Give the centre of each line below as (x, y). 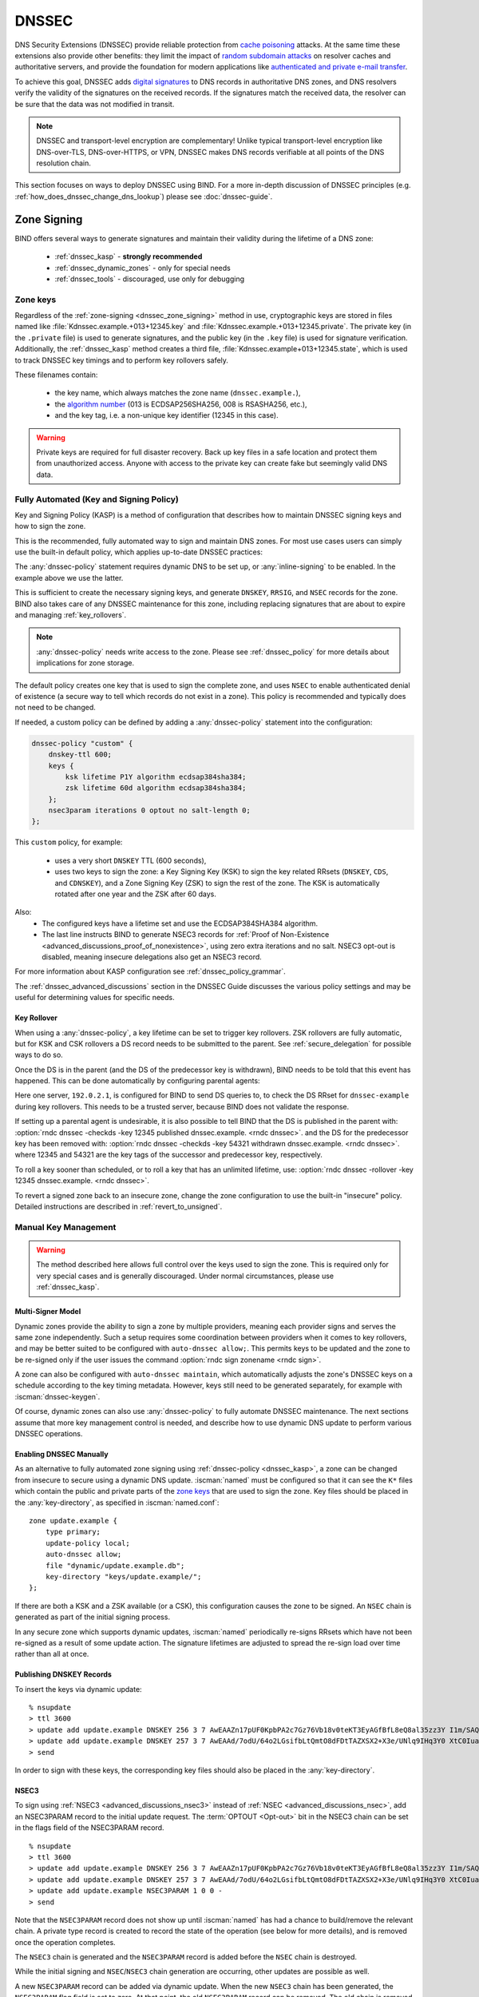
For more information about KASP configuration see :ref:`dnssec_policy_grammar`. (150, 971)
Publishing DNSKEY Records (63, 1674)
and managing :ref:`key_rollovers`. (71, 615)
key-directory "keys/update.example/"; (123, 1576)
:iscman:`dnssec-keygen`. (57, 1396)
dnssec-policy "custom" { (82, 743)
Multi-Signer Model (48, 1312)
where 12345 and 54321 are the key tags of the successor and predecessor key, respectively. (169, 1155)
